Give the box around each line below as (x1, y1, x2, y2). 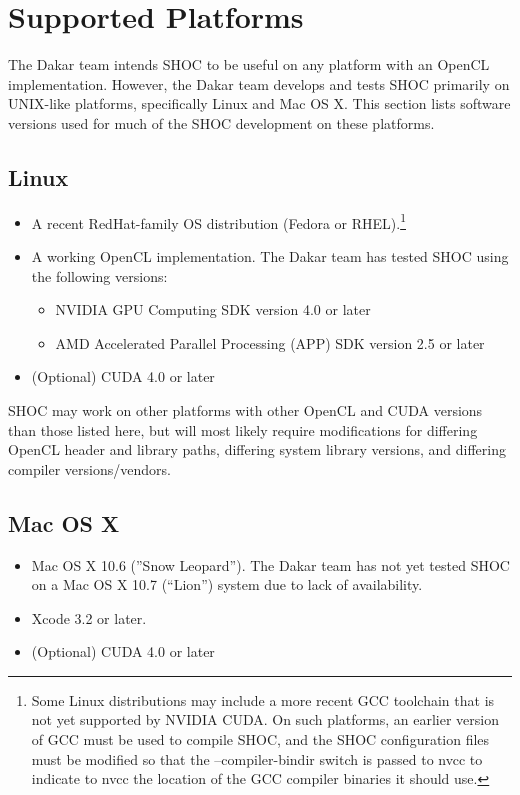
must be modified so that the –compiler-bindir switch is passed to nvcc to (31, 748, 483, 769)
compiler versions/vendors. (8, 458, 171, 479)
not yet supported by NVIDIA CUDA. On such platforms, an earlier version (31, 709, 499, 730)
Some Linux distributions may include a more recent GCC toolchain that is (31, 689, 495, 710)
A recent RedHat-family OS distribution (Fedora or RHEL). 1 (31, 209, 406, 233)
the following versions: (31, 265, 168, 286)
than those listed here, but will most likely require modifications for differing (8, 419, 478, 440)
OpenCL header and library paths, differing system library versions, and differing (8, 439, 506, 460)
